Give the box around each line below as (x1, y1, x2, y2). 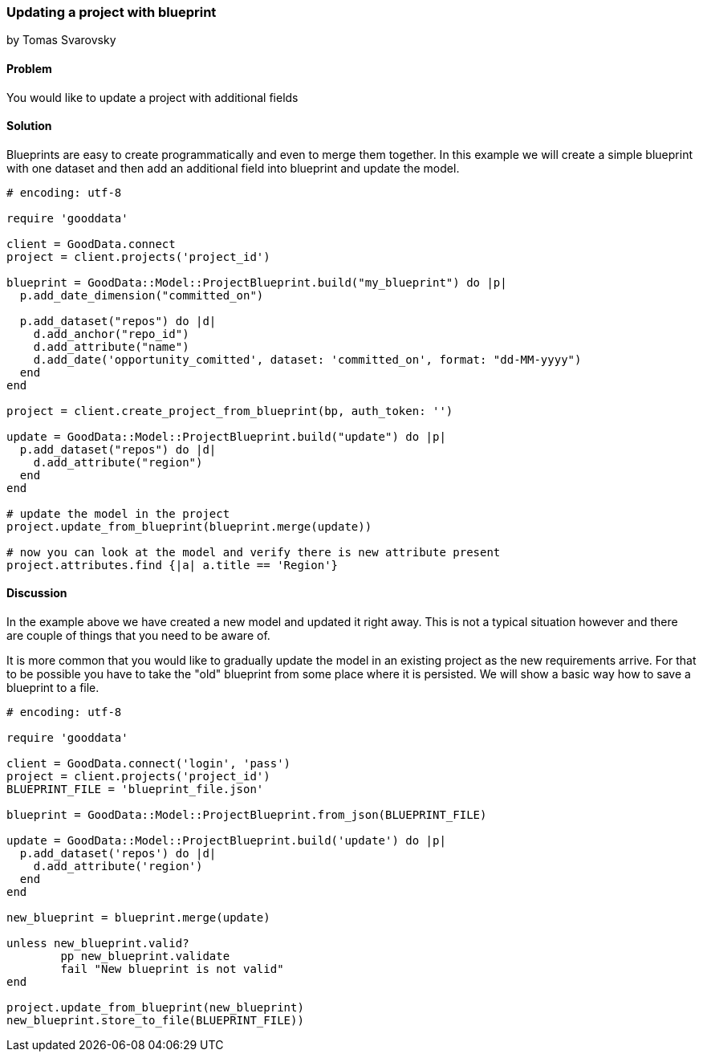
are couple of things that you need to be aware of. (6, 629, 270, 643)
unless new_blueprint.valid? (6, 937, 189, 950)
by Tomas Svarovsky (6, 33, 116, 47)
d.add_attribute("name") (33, 340, 189, 353)
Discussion (6, 586, 67, 600)
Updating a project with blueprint (6, 4, 217, 20)
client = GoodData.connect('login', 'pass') (6, 757, 291, 771)
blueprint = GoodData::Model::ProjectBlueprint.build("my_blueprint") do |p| (6, 275, 507, 289)
